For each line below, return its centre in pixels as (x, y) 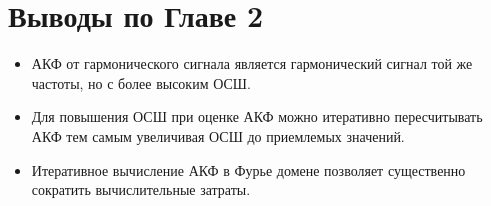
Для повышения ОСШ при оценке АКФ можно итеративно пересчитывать (257, 116)
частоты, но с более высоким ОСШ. (141, 82)
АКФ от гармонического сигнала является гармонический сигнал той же (252, 63)
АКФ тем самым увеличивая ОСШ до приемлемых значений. (218, 135)
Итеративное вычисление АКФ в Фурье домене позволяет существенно (248, 169)
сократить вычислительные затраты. (141, 189)
